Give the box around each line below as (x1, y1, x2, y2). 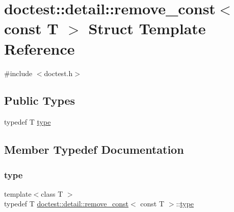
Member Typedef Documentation (4, 142, 184, 157)
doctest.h (44, 67, 73, 78)
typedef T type (4, 116, 51, 127)
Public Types (4, 92, 75, 108)
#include (4, 67, 33, 78)
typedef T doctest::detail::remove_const (4, 198, 129, 209)
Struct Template (88, 18, 206, 39)
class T (41, 188, 63, 199)
